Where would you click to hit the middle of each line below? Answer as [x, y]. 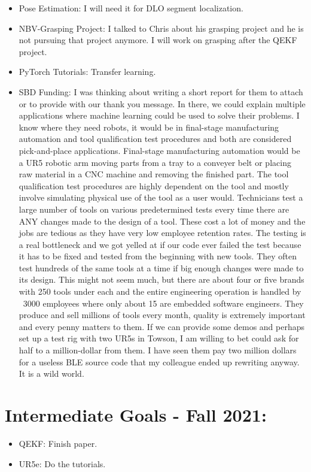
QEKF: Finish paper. [58, 443]
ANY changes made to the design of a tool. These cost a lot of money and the [162, 221]
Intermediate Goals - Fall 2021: [136, 414]
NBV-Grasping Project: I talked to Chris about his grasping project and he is [161, 28]
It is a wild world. [51, 373]
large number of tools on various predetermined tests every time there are [154, 209]
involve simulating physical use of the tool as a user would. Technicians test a [161, 197]
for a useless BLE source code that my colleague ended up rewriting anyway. [159, 361]
